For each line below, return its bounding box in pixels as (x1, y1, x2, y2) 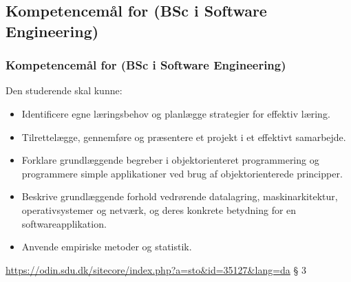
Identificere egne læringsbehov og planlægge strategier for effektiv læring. (21, 106, 330, 120)
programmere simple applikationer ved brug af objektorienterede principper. (21, 166, 343, 180)
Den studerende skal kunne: (6, 83, 123, 98)
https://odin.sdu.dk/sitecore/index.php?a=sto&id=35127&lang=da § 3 (6, 262, 306, 276)
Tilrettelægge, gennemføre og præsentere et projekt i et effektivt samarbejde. (21, 129, 346, 144)
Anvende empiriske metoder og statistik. (21, 239, 192, 254)
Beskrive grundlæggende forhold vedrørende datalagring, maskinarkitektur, (21, 189, 338, 204)
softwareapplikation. (21, 216, 107, 230)
